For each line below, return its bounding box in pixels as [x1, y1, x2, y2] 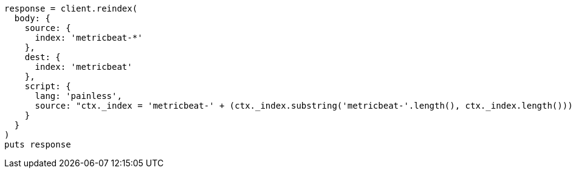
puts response [4, 140, 71, 149]
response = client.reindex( [4, 4, 138, 13]
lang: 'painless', [35, 91, 122, 101]
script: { [24, 81, 71, 91]
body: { [14, 13, 50, 23]
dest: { [24, 52, 61, 62]
